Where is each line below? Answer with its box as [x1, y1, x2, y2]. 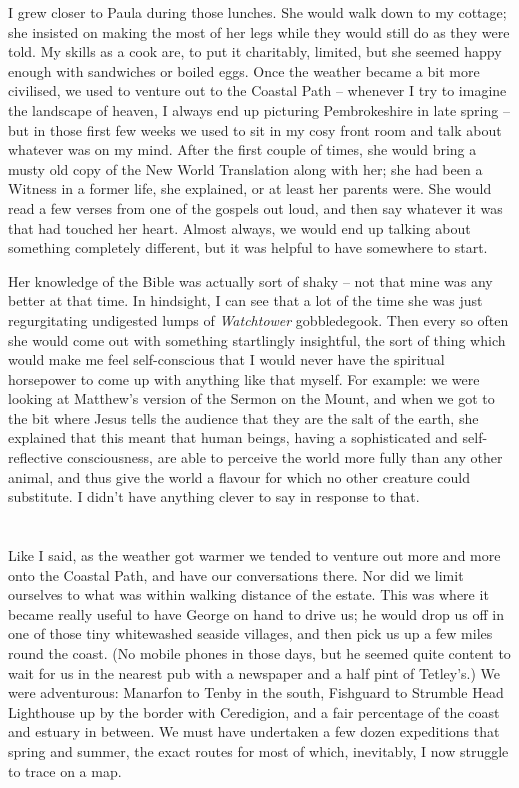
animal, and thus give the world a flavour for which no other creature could [8, 466, 470, 487]
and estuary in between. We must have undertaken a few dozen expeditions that [8, 721, 500, 742]
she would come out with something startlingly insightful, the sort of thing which [8, 329, 506, 350]
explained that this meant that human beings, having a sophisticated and [8, 427, 458, 448]
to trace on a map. [8, 760, 122, 781]
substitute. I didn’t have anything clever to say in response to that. [8, 486, 420, 507]
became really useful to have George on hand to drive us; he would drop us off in [8, 603, 504, 624]
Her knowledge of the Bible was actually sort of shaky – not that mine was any [8, 270, 493, 291]
